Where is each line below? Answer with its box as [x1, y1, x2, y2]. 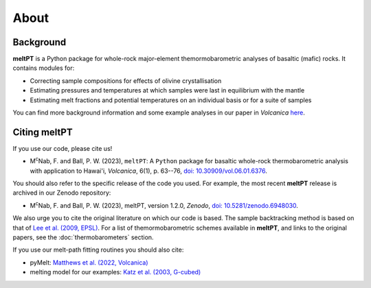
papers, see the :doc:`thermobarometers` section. [12, 233, 154, 241]
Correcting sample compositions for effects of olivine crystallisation [30, 76, 222, 85]
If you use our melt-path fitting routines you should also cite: [12, 245, 184, 254]
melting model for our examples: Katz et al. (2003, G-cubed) [30, 268, 201, 276]
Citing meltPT [12, 126, 73, 138]
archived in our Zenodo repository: [12, 189, 111, 197]
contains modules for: [12, 64, 75, 72]
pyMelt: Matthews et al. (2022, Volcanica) [30, 258, 148, 267]
